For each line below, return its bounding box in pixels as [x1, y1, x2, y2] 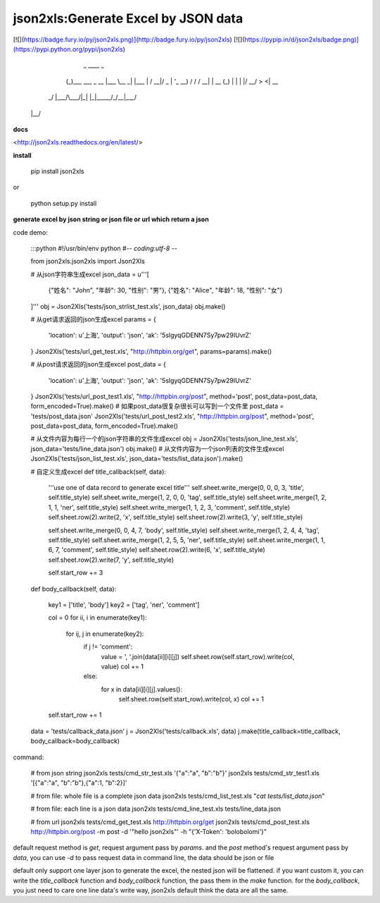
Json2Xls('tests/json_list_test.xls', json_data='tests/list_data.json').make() [30, 455, 243, 463]
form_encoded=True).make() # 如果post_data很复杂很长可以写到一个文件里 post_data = [30, 402, 284, 410]
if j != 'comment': [83, 642, 133, 651]
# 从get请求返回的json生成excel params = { [30, 314, 156, 324]
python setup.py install [30, 199, 97, 207]
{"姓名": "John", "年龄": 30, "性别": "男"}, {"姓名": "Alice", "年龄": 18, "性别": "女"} [48, 286, 283, 295]
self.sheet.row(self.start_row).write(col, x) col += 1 [118, 695, 264, 704]
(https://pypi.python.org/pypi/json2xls [13, 44, 123, 53]
